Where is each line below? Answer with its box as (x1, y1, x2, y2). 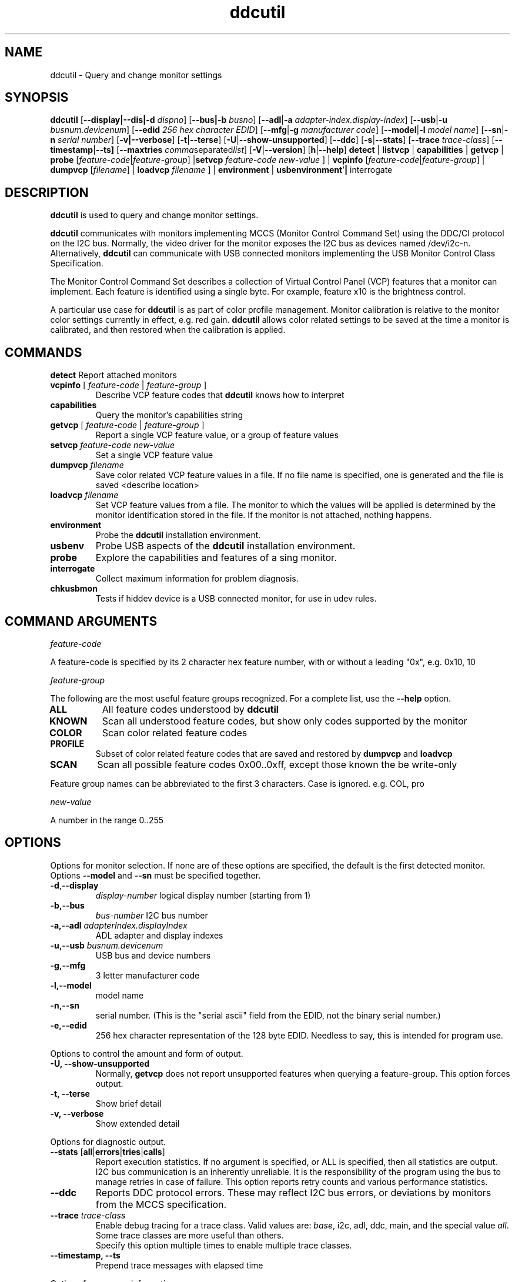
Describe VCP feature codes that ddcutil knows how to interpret (95, 390, 345, 400)
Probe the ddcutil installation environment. (95, 530, 261, 540)
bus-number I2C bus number (95, 910, 208, 920)
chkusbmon (50, 583, 98, 594)
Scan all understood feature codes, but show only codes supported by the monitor (102, 715, 467, 727)
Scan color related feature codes (102, 726, 248, 739)
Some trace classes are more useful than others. (95, 1230, 284, 1240)
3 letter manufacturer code (95, 970, 200, 980)
